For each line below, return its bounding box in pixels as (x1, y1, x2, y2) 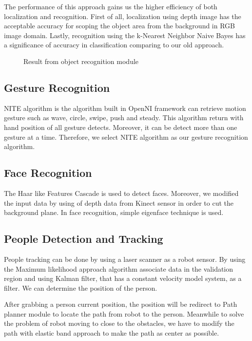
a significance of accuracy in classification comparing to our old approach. (4, 40, 224, 50)
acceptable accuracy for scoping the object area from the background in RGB (4, 21, 235, 31)
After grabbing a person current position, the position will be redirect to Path (4, 299, 237, 309)
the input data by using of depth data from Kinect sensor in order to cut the (4, 197, 233, 208)
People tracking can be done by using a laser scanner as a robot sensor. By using (4, 254, 246, 264)
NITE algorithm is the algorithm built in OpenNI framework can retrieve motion (4, 103, 246, 113)
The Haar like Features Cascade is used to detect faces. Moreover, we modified (4, 188, 239, 198)
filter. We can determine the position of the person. (4, 282, 157, 293)
